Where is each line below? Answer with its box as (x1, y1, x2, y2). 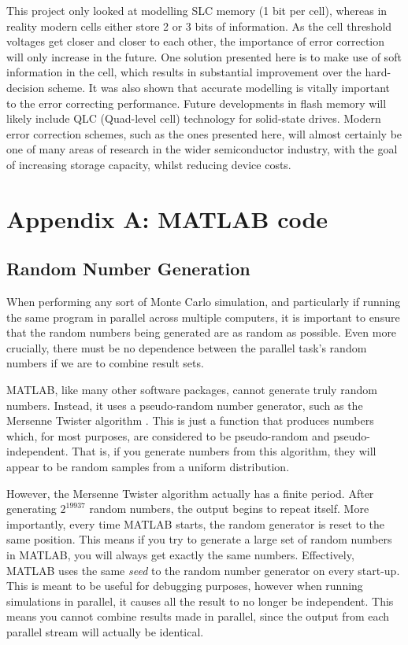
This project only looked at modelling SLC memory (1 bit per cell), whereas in (6, 2, 388, 18)
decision (6, 79, 45, 95)
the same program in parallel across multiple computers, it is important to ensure (6, 308, 400, 325)
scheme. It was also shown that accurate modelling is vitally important (47, 79, 391, 95)
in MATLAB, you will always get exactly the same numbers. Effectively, (6, 547, 354, 563)
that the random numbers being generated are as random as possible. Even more (6, 324, 397, 341)
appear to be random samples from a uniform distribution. (6, 459, 290, 475)
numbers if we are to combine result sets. (6, 355, 204, 371)
